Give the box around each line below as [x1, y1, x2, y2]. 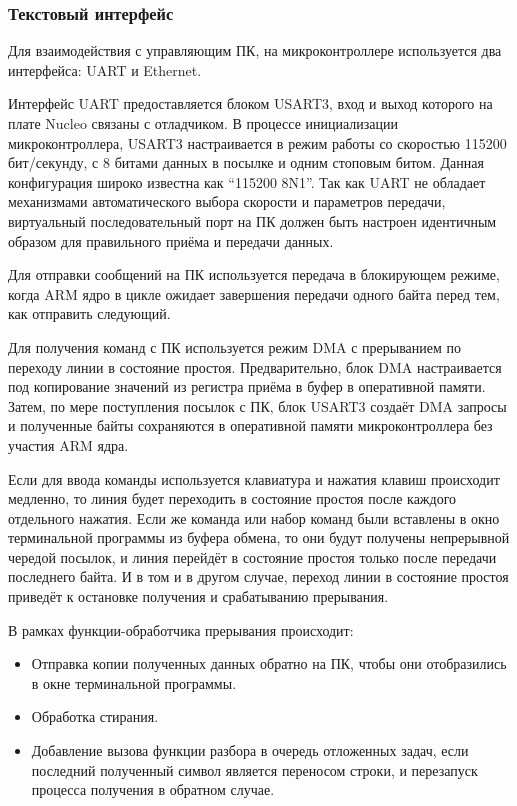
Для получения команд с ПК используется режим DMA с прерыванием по [8, 336, 462, 357]
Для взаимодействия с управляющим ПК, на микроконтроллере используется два [8, 40, 502, 61]
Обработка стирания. [31, 706, 159, 727]
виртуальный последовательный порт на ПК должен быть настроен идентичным [8, 210, 497, 231]
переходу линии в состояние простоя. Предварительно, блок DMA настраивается [8, 356, 502, 377]
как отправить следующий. [8, 303, 171, 324]
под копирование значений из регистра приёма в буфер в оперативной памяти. [8, 376, 486, 397]
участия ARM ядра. [8, 434, 129, 455]
